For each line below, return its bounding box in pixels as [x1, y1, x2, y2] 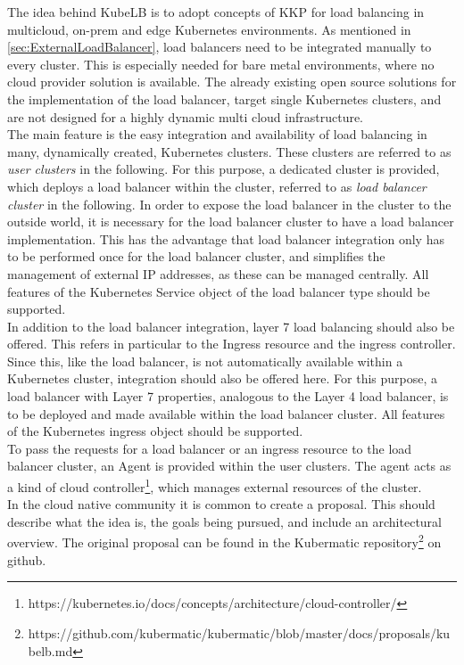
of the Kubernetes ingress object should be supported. [7, 422, 303, 440]
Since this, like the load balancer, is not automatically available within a [7, 351, 403, 370]
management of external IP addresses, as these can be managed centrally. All [7, 264, 429, 283]
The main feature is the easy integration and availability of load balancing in [7, 125, 427, 144]
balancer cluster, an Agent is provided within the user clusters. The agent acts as [7, 456, 452, 475]
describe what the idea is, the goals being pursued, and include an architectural [7, 512, 442, 530]
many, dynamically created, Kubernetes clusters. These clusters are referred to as [7, 142, 452, 160]
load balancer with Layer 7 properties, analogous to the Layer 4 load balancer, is [7, 387, 449, 406]
